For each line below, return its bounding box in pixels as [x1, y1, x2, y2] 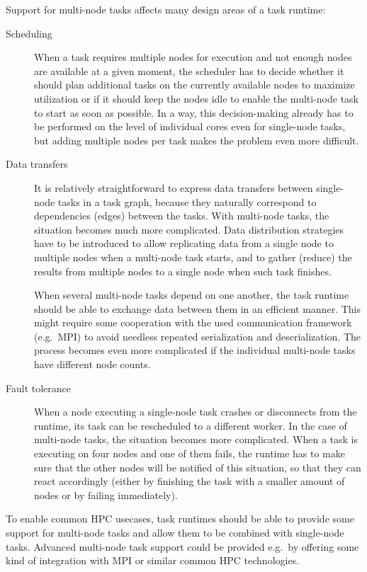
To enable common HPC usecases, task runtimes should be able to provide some [6, 511, 354, 526]
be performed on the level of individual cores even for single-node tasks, [34, 119, 346, 134]
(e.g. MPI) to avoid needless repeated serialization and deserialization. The [34, 328, 361, 343]
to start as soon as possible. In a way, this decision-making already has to [34, 105, 354, 120]
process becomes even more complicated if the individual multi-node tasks [34, 343, 356, 357]
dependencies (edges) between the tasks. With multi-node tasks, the [34, 208, 329, 223]
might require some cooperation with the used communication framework [34, 315, 352, 330]
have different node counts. [34, 357, 151, 372]
